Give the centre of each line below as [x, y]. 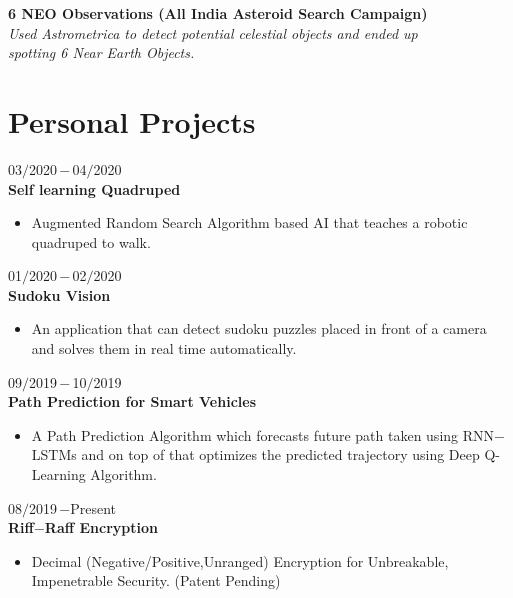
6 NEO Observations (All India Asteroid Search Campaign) [218, 13]
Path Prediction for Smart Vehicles [132, 401]
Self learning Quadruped [94, 188]
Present [93, 507]
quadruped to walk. [91, 241]
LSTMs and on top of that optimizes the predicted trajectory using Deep [255, 454]
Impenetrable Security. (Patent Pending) [156, 580]
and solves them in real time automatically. [164, 348]
